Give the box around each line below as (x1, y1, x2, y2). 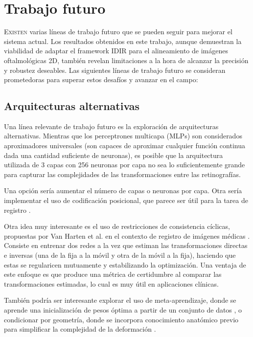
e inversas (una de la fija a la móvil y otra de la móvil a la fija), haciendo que (4, 250, 236, 260)
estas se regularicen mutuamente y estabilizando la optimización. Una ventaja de (4, 259, 246, 270)
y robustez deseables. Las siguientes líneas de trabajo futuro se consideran (4, 65, 226, 75)
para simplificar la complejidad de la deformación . (4, 324, 156, 334)
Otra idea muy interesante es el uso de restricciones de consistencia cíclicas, (4, 221, 230, 231)
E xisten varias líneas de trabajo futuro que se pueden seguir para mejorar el (4, 26, 232, 37)
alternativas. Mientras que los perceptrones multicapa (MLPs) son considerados (4, 131, 242, 141)
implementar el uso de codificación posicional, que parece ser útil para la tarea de (4, 195, 248, 205)
